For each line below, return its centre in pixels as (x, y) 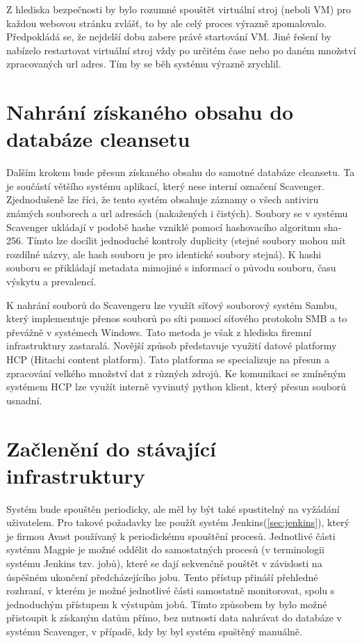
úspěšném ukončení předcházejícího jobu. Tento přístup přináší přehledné (162, 577)
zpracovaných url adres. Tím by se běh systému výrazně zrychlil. (144, 64)
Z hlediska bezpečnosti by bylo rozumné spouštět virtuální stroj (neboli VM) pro (179, 9)
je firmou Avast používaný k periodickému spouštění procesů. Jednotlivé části (171, 535)
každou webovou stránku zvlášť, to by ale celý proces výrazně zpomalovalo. (167, 23)
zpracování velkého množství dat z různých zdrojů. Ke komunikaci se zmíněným (176, 373)
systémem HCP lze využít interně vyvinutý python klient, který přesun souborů (176, 387)
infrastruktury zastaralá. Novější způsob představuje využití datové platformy (172, 346)
